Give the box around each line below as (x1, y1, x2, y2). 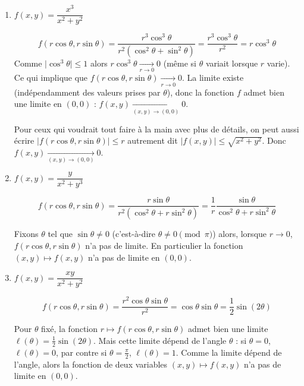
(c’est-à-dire (112, 227, 155, 240)
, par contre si (56, 346, 107, 358)
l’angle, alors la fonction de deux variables (14, 357, 168, 370)
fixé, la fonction (41, 322, 98, 335)
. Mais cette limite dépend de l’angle (93, 334, 227, 346)
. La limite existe (181, 71, 244, 84)
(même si (163, 57, 196, 69)
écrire (14, 134, 35, 147)
